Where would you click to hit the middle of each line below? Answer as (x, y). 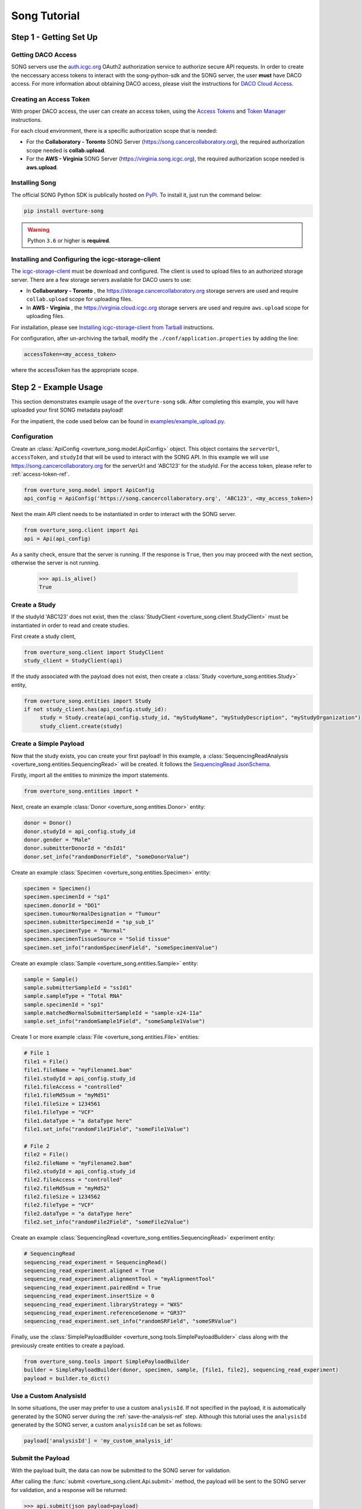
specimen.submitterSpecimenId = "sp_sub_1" (89, 922)
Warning (38, 229)
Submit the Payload (40, 1458)
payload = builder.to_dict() (67, 1378)
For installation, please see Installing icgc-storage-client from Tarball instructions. (113, 327)
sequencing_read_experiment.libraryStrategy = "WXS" (103, 1304)
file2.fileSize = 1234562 (62, 1197)
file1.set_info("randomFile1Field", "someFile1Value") (106, 1129)
